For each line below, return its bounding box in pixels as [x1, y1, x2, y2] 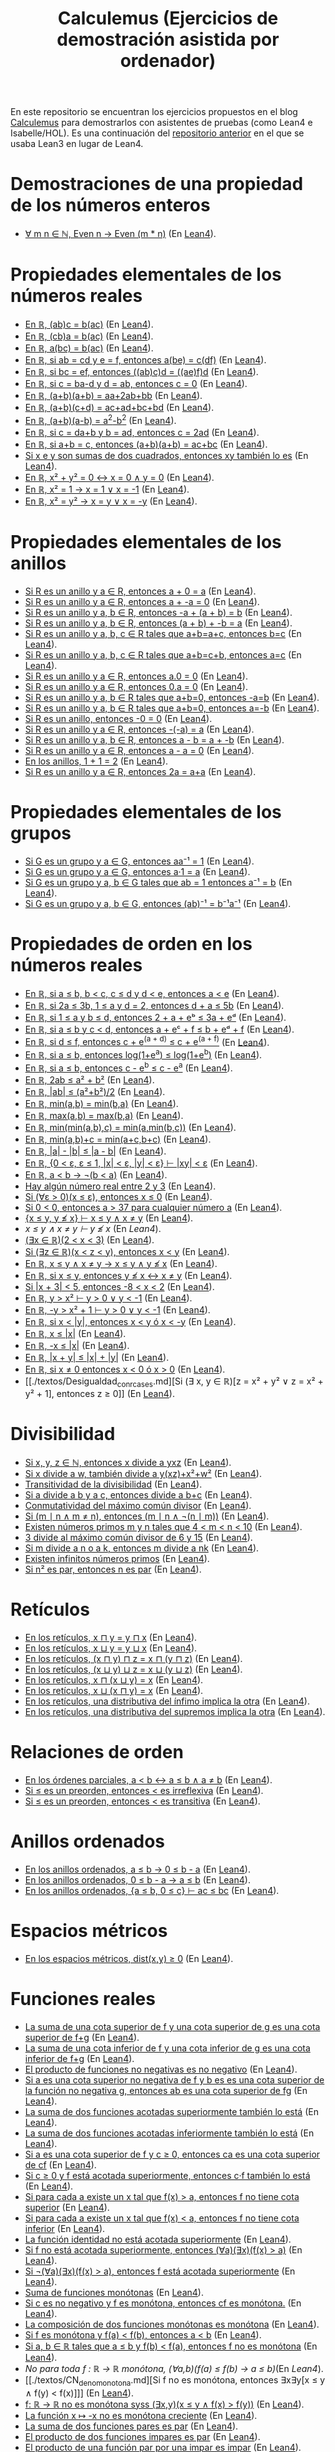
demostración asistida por [56, 28, 280, 51]
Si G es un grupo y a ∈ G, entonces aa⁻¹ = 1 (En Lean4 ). [24, 855, 255, 867]
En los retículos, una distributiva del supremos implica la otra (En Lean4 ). [24, 1706, 326, 1718]
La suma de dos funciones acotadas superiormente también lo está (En [24, 2105, 319, 2117]
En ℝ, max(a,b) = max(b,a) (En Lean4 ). [24, 1109, 184, 1121]
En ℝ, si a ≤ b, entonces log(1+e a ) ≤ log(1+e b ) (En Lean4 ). [24, 1047, 263, 1061]
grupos [10, 822, 72, 844]
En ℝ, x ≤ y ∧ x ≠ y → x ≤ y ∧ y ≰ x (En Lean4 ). [24, 1257, 218, 1269]
